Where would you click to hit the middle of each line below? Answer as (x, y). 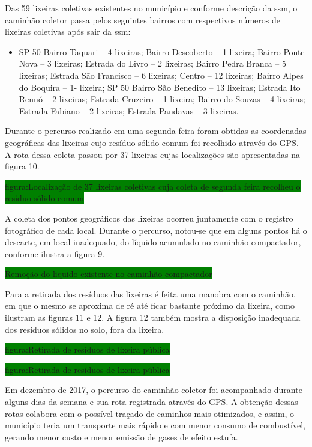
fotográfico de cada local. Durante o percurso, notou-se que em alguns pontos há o (156, 230)
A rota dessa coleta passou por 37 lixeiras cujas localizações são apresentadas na (153, 154)
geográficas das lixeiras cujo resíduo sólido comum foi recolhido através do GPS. (152, 142)
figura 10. (22, 166)
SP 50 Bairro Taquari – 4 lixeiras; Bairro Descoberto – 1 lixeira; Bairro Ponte (162, 51)
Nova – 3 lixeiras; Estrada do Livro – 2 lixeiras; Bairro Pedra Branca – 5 (153, 63)
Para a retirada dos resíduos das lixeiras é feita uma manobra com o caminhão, (150, 293)
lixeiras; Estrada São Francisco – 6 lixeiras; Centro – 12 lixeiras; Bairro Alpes (161, 75)
